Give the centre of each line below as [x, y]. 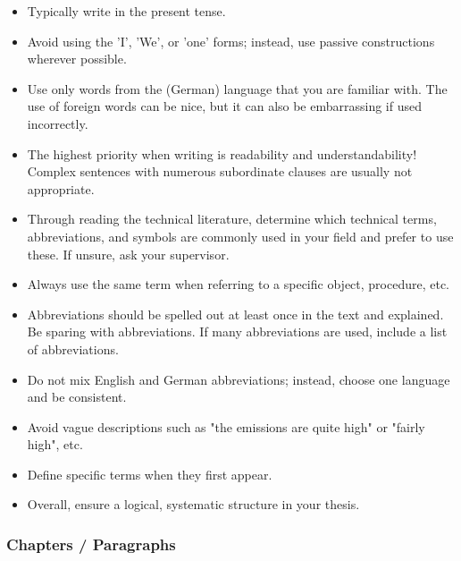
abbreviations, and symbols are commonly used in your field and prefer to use [240, 236]
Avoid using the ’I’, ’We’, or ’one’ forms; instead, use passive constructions [231, 41]
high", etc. [55, 444]
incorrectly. [58, 123]
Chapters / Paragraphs [91, 544]
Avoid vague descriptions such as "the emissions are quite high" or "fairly [226, 426]
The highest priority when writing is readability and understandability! [222, 153]
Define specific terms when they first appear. [150, 474]
